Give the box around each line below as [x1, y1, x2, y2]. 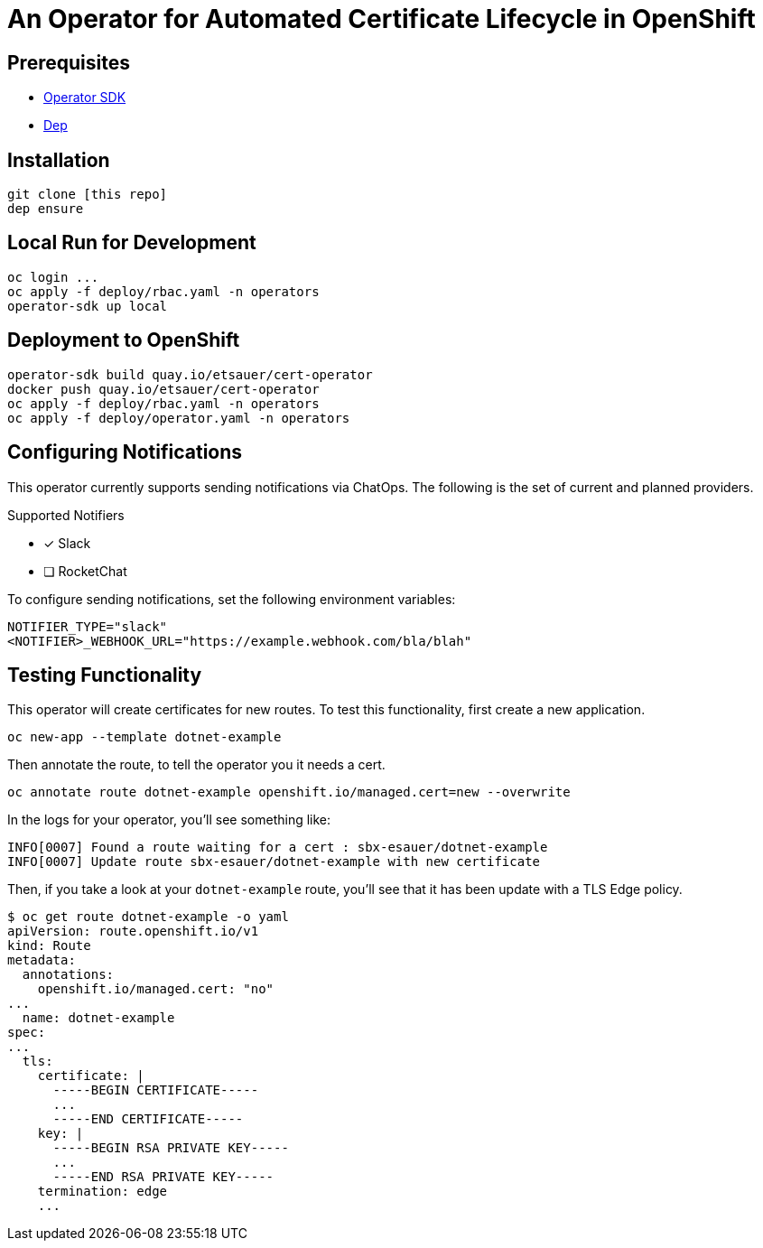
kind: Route [7, 938, 91, 954]
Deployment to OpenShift [7, 329, 240, 352]
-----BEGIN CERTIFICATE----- [52, 1083, 259, 1098]
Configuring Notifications [7, 441, 243, 464]
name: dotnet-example [22, 1011, 175, 1026]
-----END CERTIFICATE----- [52, 1112, 244, 1127]
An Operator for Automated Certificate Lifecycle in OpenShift [7, 4, 756, 34]
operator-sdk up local [7, 298, 168, 313]
